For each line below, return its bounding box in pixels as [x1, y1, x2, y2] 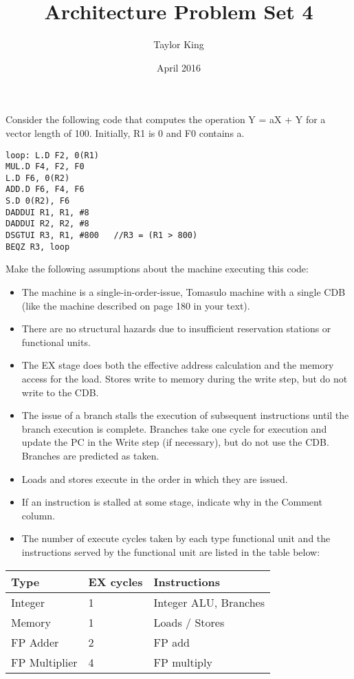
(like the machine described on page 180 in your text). [21, 298, 250, 312]
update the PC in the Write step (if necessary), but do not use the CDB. [21, 435, 329, 449]
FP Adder [11, 634, 59, 650]
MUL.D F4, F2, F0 [5, 162, 85, 172]
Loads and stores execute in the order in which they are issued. [21, 471, 288, 486]
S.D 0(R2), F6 [5, 196, 70, 206]
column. [21, 508, 56, 522]
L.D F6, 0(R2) [5, 173, 70, 183]
